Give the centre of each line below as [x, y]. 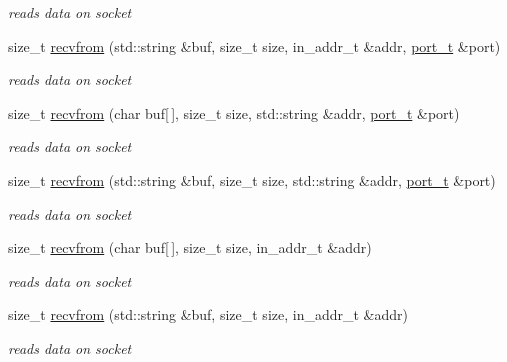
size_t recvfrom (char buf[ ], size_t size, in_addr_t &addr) [190, 247]
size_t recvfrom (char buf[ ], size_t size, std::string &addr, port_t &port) [234, 112]
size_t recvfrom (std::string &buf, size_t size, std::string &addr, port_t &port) [252, 179]
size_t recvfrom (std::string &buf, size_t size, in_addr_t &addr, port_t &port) [254, 45]
